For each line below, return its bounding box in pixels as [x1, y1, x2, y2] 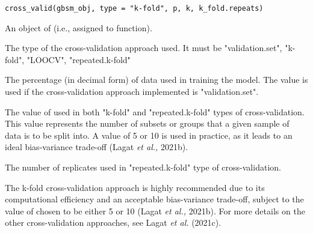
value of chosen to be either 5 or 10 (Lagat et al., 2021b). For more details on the [5, 204, 305, 217]
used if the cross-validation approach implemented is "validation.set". [5, 85, 259, 98]
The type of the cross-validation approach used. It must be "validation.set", [5, 41, 282, 54]
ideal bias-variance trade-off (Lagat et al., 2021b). [5, 141, 188, 153]
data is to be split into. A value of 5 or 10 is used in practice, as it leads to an [5, 129, 293, 141]
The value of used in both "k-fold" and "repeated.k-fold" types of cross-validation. [5, 105, 305, 118]
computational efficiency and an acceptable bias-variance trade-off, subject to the [5, 193, 304, 205]
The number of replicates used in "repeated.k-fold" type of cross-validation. [5, 161, 281, 173]
